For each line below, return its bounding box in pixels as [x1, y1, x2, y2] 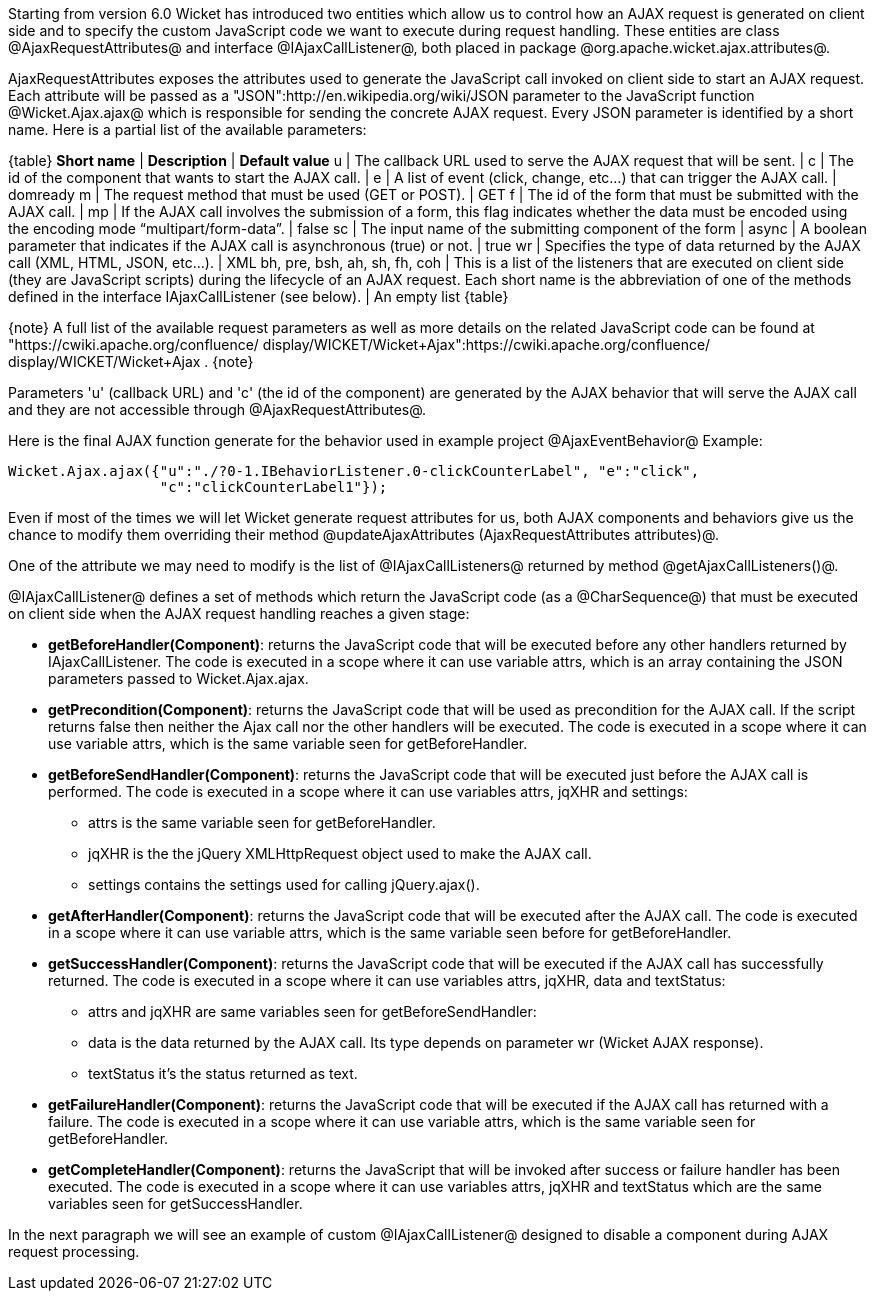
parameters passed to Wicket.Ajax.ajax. [48, 670, 309, 687]
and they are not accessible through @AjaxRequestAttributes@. [8, 401, 427, 418]
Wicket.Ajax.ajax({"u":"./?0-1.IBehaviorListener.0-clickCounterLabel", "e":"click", [8, 463, 700, 479]
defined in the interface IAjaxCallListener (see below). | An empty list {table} [8, 288, 509, 305]
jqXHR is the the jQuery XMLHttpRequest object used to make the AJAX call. [88, 845, 592, 862]
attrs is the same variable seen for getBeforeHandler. [88, 814, 436, 831]
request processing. [8, 1243, 140, 1260]
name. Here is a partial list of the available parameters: [8, 121, 367, 138]
